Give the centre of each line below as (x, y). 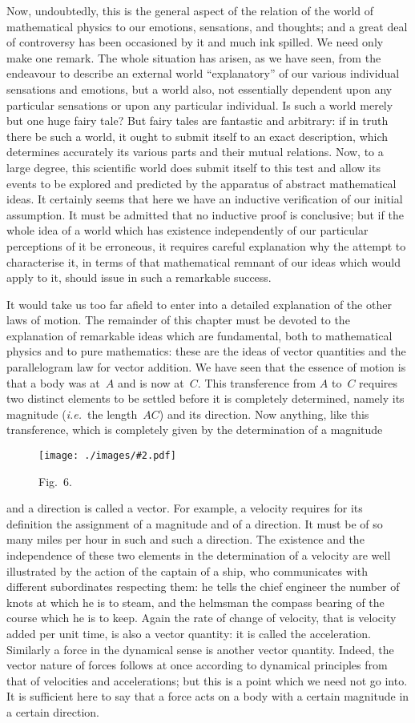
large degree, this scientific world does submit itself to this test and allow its (193, 167)
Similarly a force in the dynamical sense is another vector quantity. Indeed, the (200, 649)
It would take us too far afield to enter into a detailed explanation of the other (199, 304)
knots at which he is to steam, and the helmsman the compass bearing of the (195, 602)
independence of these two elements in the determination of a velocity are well (199, 555)
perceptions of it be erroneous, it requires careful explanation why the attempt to (206, 245)
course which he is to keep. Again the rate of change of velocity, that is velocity (201, 618)
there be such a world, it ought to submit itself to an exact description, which (197, 136)
